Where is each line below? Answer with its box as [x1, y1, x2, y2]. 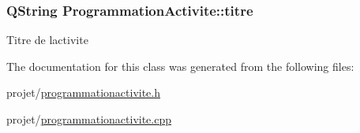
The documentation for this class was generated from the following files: [6, 57, 354, 74]
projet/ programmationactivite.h [6, 84, 161, 101]
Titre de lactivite [6, 31, 88, 48]
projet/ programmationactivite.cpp [6, 111, 172, 127]
